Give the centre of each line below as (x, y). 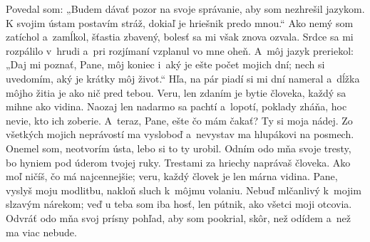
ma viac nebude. (41, 232)
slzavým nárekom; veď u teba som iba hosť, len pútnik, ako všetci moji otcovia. (179, 204)
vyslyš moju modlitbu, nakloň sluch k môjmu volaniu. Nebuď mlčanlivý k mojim (184, 190)
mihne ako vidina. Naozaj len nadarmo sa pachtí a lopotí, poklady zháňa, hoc (176, 106)
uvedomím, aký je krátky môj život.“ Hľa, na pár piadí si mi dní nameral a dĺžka (183, 78)
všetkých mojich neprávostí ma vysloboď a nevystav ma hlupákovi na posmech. (180, 134)
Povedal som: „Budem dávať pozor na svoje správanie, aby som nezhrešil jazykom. (185, 9)
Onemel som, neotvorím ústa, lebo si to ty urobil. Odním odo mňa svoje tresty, (179, 148)
